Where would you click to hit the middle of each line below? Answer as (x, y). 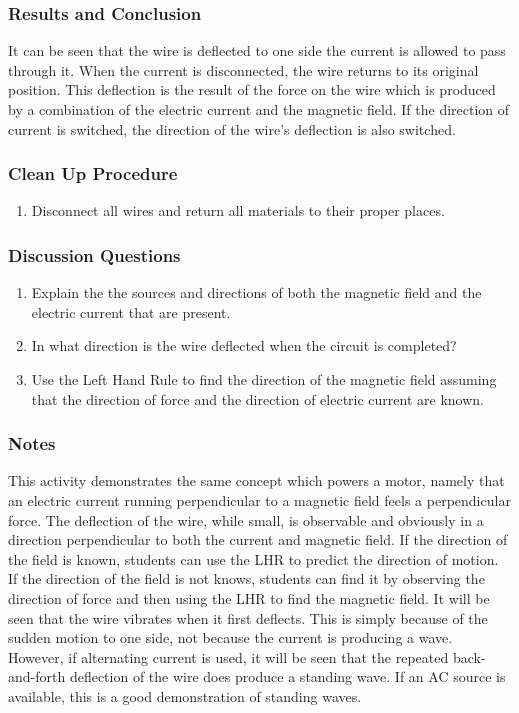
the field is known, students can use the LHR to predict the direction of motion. (253, 558)
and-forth (37, 676)
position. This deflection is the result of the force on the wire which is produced (252, 89)
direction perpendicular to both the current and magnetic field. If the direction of (258, 539)
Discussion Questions (94, 254)
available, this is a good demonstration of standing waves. (185, 695)
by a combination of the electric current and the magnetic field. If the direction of (259, 109)
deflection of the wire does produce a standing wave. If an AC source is (287, 676)
